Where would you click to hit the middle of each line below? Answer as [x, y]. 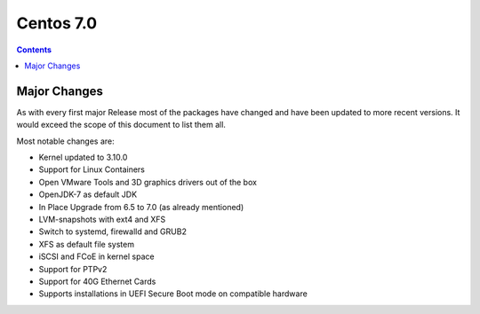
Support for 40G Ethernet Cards [97, 281]
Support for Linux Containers [92, 169]
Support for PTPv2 [73, 269]
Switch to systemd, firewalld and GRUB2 [112, 232]
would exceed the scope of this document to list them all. [121, 125]
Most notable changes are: [65, 141]
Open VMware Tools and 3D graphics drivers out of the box [148, 182]
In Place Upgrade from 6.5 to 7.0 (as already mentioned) [141, 207]
